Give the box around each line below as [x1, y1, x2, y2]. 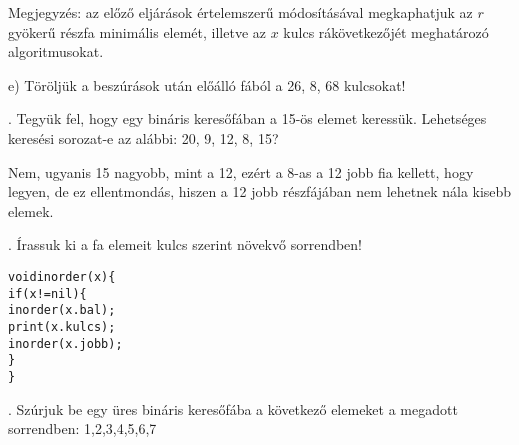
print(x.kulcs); [8, 319, 116, 334]
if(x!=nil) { [8, 286, 87, 301]
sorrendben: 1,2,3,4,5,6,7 [8, 418, 157, 439]
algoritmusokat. [8, 41, 104, 62]
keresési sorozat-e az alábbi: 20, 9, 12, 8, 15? [8, 127, 279, 148]
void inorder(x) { [8, 269, 116, 284]
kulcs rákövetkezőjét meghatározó [283, 21, 489, 42]
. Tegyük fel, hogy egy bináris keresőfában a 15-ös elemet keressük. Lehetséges [8, 108, 487, 129]
